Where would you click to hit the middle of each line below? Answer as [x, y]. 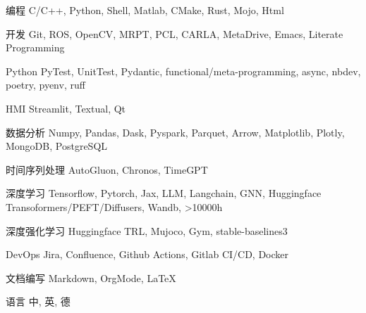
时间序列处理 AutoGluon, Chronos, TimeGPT [107, 169]
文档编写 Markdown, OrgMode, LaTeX [91, 277]
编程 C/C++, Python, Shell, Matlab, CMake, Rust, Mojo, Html [145, 10]
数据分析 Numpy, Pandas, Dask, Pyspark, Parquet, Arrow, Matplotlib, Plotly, [175, 132]
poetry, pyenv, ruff [45, 85]
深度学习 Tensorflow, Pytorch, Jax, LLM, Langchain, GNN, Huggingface [164, 193]
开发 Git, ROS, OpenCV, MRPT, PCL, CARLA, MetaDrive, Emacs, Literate [175, 33]
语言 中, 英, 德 [38, 301]
